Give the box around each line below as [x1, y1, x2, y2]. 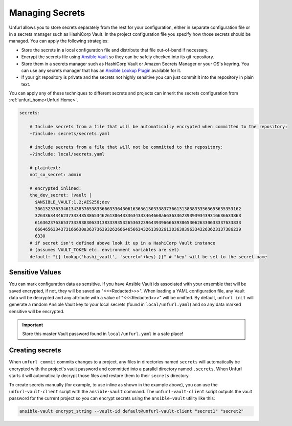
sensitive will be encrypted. [9, 308, 65, 314]
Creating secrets [9, 346, 61, 355]
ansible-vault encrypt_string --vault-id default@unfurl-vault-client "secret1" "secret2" [19, 408, 244, 414]
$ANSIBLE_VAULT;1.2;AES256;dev [35, 199, 110, 205]
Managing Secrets [9, 7, 85, 18]
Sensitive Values [9, 268, 61, 276]
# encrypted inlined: [29, 185, 82, 191]
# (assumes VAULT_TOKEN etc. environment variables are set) [29, 247, 180, 253]
